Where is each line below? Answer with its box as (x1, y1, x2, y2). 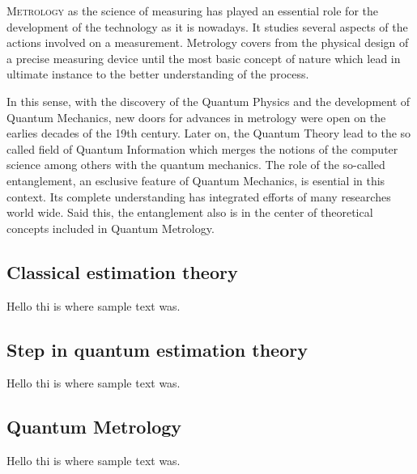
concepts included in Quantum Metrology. (6, 219, 215, 236)
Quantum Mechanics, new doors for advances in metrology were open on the (6, 108, 386, 125)
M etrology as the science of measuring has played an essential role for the (6, 2, 378, 19)
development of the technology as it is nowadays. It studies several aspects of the (6, 18, 408, 35)
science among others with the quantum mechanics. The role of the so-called (6, 156, 385, 173)
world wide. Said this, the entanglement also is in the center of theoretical (6, 204, 373, 221)
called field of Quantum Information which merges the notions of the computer (6, 140, 398, 157)
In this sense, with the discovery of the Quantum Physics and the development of (6, 92, 411, 109)
